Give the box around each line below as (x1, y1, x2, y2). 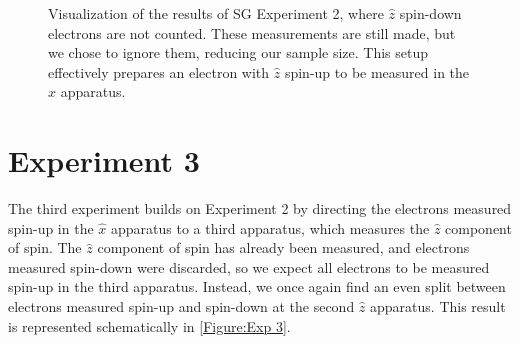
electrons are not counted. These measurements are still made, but (48, 22, 456, 43)
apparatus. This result (370, 296, 506, 317)
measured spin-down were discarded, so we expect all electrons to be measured (8, 256, 490, 277)
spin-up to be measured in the (284, 61, 470, 82)
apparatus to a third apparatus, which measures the (111, 217, 430, 238)
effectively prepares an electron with (48, 61, 270, 82)
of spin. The (8, 237, 82, 258)
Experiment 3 (8, 140, 200, 181)
